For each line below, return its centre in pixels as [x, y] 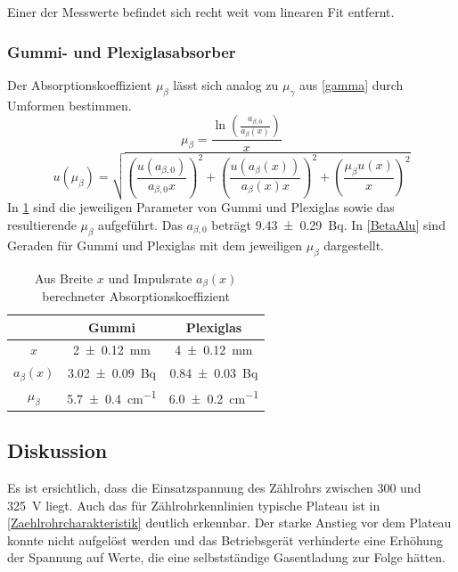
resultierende [42, 224]
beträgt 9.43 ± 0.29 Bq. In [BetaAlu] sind [328, 224]
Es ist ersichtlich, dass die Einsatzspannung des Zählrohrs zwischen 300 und [214, 487]
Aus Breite [64, 278]
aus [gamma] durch [352, 84]
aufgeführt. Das [140, 224]
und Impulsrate [150, 278]
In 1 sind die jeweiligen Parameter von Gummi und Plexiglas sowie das [201, 207]
